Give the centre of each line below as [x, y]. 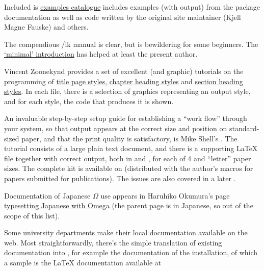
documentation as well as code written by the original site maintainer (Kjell [123, 17]
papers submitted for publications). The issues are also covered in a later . [120, 178]
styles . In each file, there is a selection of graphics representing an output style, [127, 91]
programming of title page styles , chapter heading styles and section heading [124, 81]
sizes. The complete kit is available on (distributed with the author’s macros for [129, 168]
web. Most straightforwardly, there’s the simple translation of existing [113, 242]
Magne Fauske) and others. [46, 27]
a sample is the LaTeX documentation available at [83, 263]
